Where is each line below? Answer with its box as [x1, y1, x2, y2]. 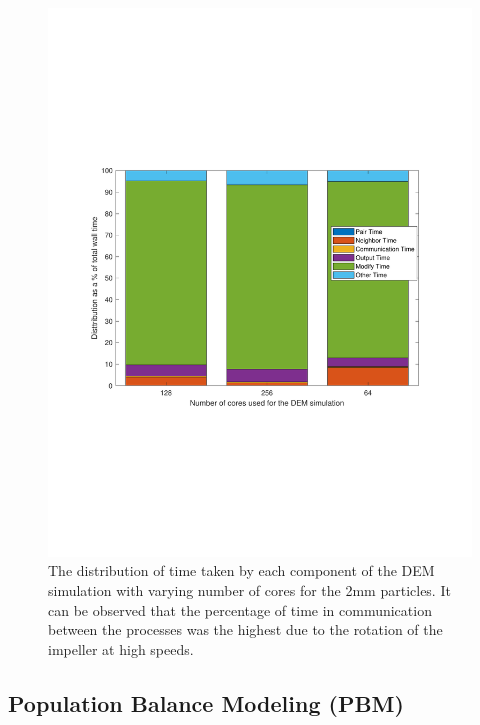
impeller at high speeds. [48, 638, 194, 659]
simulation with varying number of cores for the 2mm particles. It [48, 580, 451, 601]
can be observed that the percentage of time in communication [48, 599, 432, 620]
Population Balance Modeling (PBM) [8, 687, 404, 718]
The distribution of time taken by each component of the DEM [48, 560, 435, 581]
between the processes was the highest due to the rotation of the [48, 619, 443, 640]
